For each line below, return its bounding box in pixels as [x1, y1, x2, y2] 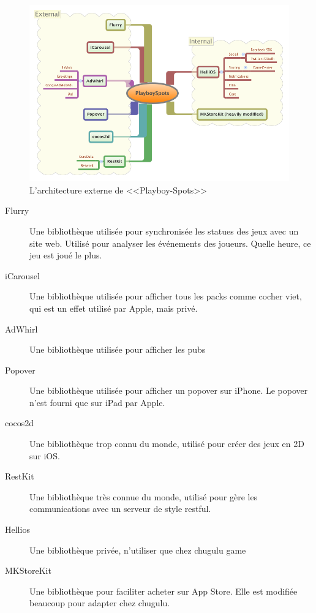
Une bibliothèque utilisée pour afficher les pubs [29, 343, 206, 356]
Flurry [5, 204, 29, 217]
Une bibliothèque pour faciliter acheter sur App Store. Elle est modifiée [29, 584, 298, 597]
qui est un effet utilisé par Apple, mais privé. [29, 301, 198, 314]
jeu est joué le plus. [29, 249, 102, 261]
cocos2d [5, 416, 34, 429]
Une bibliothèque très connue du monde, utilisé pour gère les [29, 490, 258, 503]
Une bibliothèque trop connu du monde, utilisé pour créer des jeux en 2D [29, 437, 304, 450]
